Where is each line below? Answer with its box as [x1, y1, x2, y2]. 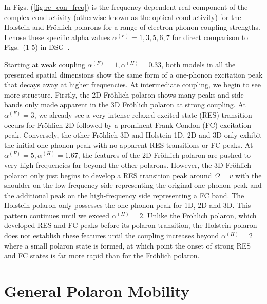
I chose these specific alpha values [4, 31, 110, 42]
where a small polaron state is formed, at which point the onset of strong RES [4, 240, 251, 251]
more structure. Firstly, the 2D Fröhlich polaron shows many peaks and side [4, 89, 244, 100]
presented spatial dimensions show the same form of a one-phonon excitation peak [4, 69, 263, 80]
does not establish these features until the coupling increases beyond [4, 230, 219, 241]
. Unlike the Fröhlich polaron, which [143, 210, 257, 220]
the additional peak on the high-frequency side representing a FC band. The [4, 189, 244, 200]
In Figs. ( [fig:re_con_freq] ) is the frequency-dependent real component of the [4, 2, 248, 12]
